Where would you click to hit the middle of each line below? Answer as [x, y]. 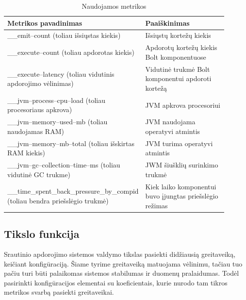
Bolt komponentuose [176, 57]
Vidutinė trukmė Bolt [178, 69]
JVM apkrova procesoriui [183, 105]
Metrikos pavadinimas [45, 23]
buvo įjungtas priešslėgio [182, 196]
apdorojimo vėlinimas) [41, 83]
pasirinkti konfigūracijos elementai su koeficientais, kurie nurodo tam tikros [116, 282]
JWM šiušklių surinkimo [182, 165]
